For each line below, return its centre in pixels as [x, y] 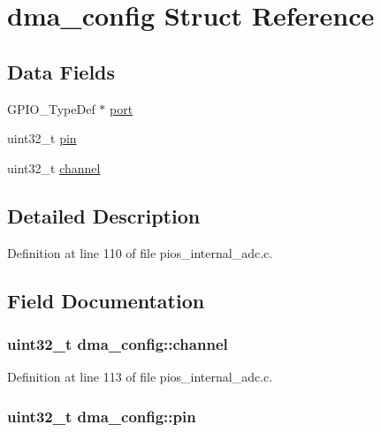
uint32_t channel [54, 167]
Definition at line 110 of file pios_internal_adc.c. [140, 252]
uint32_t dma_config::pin [102, 416]
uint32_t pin [42, 138]
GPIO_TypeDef [51, 108]
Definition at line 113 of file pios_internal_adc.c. [140, 377]
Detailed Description [104, 215]
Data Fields [61, 71]
